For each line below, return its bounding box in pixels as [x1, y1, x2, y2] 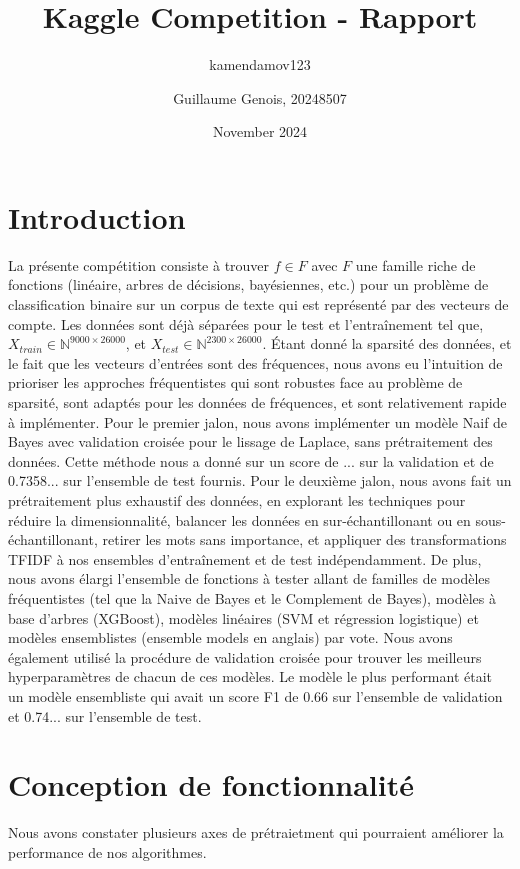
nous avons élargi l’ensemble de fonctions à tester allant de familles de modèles [8, 568, 491, 589]
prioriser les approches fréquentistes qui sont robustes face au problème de [8, 372, 463, 393]
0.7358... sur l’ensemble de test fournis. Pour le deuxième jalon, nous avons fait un [8, 470, 512, 491]
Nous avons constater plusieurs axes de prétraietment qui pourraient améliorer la [8, 822, 504, 843]
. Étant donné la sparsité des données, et [262, 333, 512, 354]
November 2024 [212, 121, 308, 142]
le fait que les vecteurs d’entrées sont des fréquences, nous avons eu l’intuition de [8, 352, 503, 373]
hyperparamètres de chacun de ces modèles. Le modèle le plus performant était [8, 666, 493, 687]
